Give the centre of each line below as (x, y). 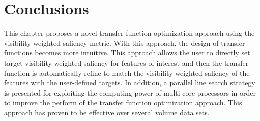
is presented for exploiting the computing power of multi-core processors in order (130, 92)
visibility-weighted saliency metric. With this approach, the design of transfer (125, 42)
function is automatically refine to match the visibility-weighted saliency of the (127, 72)
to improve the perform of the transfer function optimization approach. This (123, 102)
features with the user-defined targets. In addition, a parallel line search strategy (130, 83)
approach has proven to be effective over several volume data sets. (107, 112)
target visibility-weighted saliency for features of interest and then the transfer (126, 62)
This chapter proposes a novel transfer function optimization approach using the (129, 33)
